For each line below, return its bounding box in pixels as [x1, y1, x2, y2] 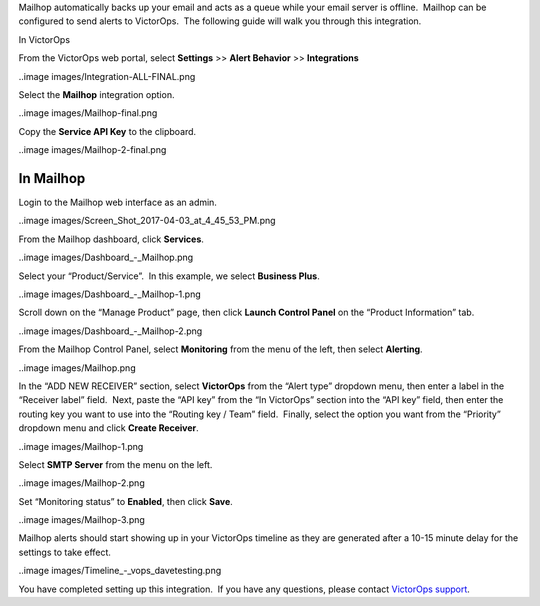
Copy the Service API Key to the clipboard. [18, 125, 197, 137]
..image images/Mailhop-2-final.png [18, 144, 167, 156]
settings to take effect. [18, 546, 112, 558]
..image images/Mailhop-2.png [18, 477, 145, 489]
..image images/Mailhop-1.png [18, 440, 144, 452]
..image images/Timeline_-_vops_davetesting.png [18, 565, 222, 577]
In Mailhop [18, 170, 86, 187]
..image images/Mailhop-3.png [18, 514, 145, 526]
